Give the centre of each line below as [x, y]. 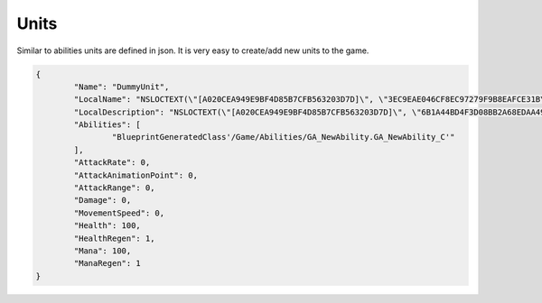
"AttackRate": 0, [112, 163]
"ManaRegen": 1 [107, 263]
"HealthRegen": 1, [114, 238]
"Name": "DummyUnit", [121, 87]
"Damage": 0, [103, 200]
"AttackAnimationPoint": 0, [136, 175]
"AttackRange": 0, [114, 188]
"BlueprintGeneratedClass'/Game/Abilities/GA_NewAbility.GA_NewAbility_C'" [283, 137]
